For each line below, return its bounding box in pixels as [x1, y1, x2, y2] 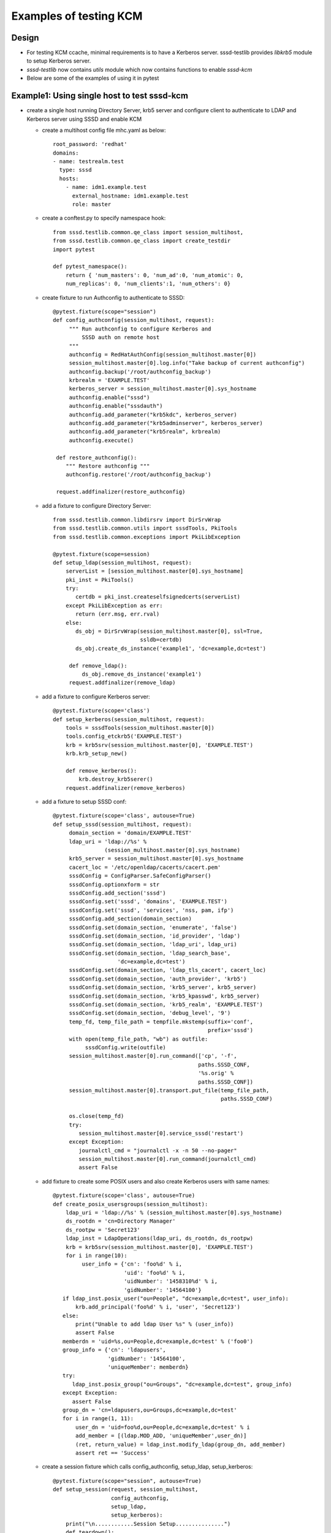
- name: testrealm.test [53, 158, 124, 165]
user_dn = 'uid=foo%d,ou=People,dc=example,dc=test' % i [75, 1423, 251, 1431]
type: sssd [59, 166, 92, 174]
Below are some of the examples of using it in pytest [26, 74, 159, 82]
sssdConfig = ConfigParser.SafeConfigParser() [69, 873, 211, 879]
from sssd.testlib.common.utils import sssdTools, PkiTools [53, 525, 237, 532]
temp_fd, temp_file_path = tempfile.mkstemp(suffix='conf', [69, 1018, 254, 1025]
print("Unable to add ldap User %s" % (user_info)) [75, 1321, 234, 1328]
